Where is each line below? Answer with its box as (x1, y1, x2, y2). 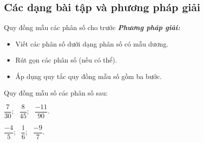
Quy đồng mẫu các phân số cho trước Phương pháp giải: (4, 22, 180, 32)
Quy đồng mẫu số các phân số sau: (4, 87, 108, 97)
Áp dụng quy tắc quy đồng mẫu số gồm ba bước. (15, 71, 162, 81)
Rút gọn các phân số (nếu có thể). (15, 55, 117, 65)
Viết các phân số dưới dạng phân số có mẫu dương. (15, 38, 169, 48)
